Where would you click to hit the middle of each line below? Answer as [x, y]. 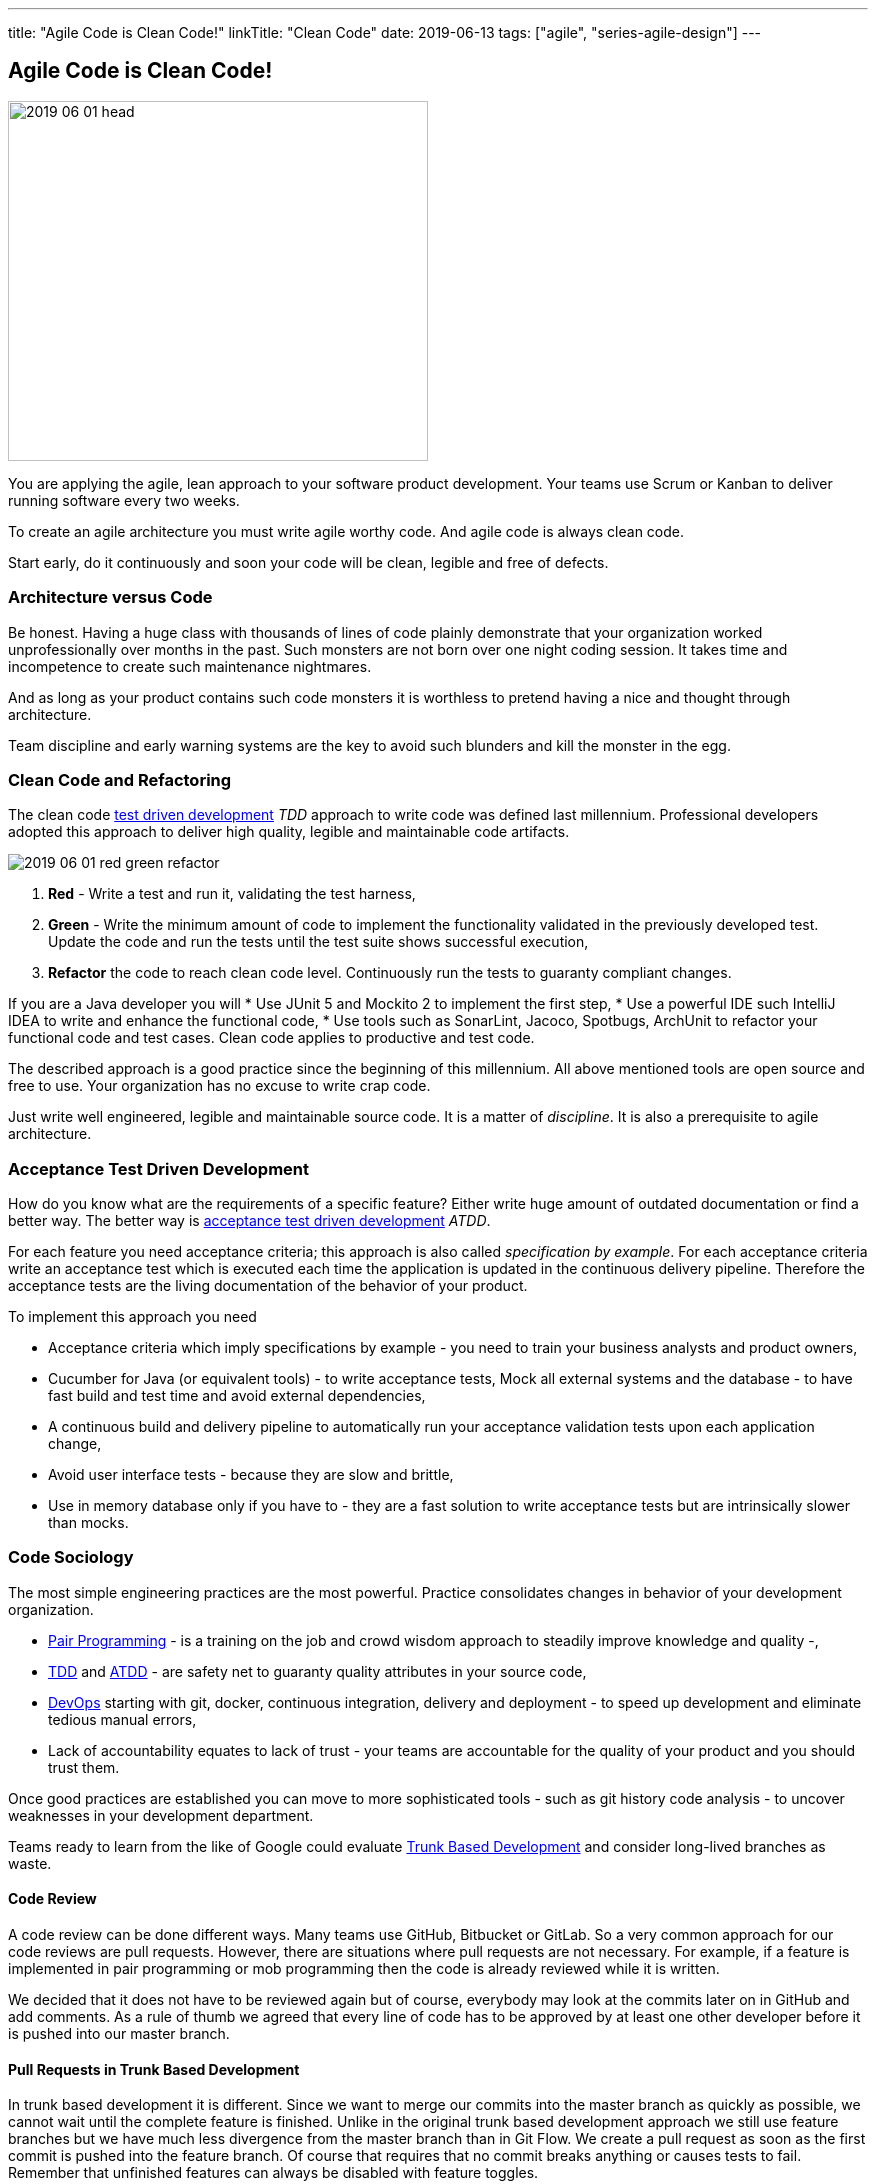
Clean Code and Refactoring [120, 779]
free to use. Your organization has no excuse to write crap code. [219, 1086]
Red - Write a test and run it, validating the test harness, [232, 894]
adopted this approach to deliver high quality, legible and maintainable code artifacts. [289, 832]
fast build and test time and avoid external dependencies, [237, 1396]
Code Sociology [71, 1557]
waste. [30, 1863]
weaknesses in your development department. [161, 1815]
